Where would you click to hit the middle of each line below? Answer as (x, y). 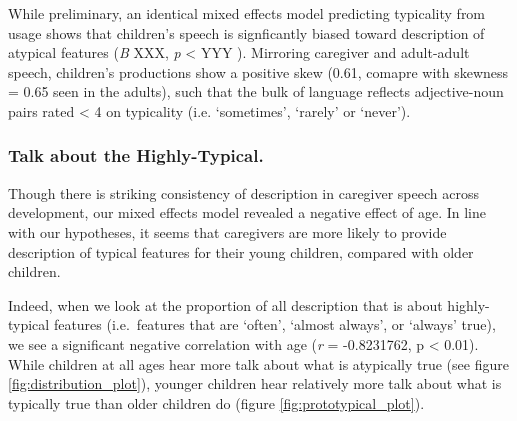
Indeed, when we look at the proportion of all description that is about (225, 304)
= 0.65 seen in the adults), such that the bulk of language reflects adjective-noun (256, 91)
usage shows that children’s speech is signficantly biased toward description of (246, 32)
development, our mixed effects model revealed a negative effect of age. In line (247, 212)
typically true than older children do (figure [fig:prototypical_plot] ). (216, 402)
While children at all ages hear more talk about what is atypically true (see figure (258, 363)
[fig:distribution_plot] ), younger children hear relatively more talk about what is (255, 383)
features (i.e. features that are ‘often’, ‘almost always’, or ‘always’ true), (274, 324)
